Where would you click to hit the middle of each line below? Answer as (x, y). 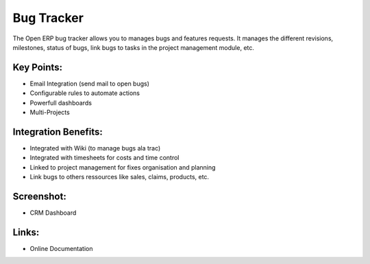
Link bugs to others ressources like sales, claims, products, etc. (119, 177)
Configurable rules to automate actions (85, 93)
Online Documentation (61, 248)
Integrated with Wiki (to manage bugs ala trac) (95, 148)
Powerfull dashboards (61, 103)
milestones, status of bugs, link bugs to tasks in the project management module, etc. (134, 47)
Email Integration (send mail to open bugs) (90, 83)
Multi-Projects (50, 112)
